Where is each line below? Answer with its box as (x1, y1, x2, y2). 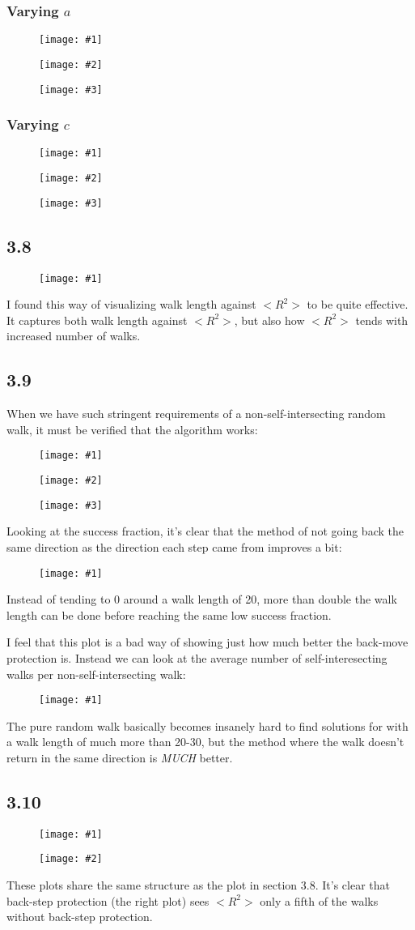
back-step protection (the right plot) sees (6, 892, 210, 909)
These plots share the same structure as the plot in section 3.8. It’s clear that (6, 877, 390, 894)
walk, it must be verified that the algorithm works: (6, 420, 258, 437)
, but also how (234, 311, 305, 328)
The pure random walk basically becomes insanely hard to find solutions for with (6, 717, 409, 734)
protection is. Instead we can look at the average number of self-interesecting (6, 650, 387, 666)
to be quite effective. (307, 296, 409, 313)
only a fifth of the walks (260, 892, 379, 909)
